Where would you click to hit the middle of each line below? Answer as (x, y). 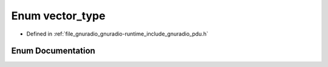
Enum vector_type (58, 16)
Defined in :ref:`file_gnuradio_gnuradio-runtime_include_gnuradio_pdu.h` (118, 34)
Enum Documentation (53, 51)
